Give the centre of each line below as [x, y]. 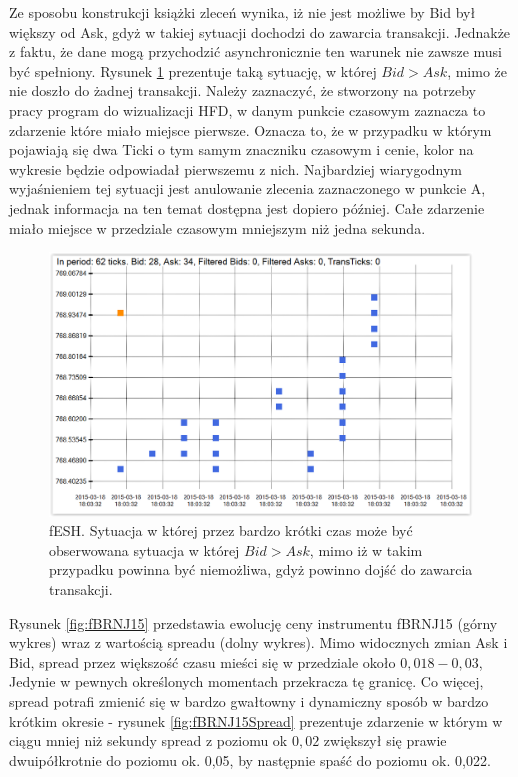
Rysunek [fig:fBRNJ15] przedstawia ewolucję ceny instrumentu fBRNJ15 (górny [253, 622]
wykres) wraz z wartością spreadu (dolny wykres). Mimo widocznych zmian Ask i [258, 642]
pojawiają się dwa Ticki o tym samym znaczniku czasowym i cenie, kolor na [241, 149]
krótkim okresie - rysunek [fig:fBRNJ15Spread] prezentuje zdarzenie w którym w [256, 720]
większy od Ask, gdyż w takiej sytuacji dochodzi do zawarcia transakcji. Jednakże [260, 31]
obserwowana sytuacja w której [144, 549]
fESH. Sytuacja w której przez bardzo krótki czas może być [231, 530]
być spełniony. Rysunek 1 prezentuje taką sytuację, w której [193, 70]
